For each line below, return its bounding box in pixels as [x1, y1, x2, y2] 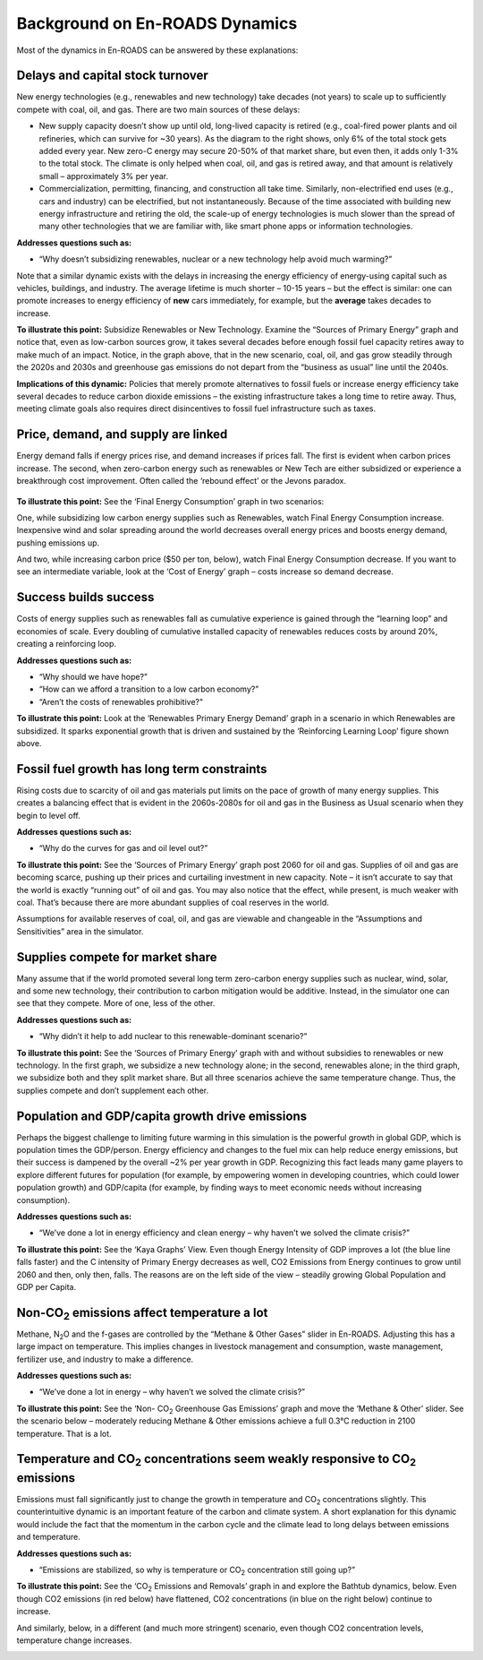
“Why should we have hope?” [38, 671, 148, 682]
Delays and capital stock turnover [16, 68, 209, 83]
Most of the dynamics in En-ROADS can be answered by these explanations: [16, 45, 299, 56]
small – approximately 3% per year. [38, 170, 169, 181]
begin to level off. [16, 810, 80, 821]
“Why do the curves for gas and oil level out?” [38, 843, 208, 854]
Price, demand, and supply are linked [16, 426, 228, 443]
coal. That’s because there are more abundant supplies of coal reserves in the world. [16, 897, 330, 907]
